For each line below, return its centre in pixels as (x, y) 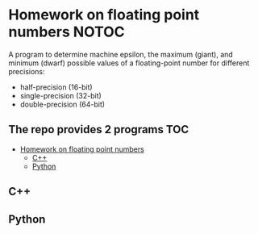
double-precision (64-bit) (62, 104)
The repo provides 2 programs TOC (99, 130)
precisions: (27, 71)
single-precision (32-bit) (61, 95)
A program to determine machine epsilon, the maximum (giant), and (121, 54)
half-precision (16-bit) (56, 87)
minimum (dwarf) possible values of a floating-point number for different (129, 63)
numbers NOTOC (67, 32)
